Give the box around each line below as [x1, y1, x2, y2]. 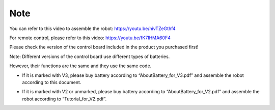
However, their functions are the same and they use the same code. [9, 63, 152, 69]
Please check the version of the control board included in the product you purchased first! [9, 44, 199, 50]
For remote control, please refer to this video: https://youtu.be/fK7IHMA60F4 [9, 35, 171, 41]
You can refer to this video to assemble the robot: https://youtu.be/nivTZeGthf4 [9, 25, 176, 32]
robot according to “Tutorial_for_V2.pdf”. [22, 96, 107, 102]
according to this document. [22, 79, 81, 85]
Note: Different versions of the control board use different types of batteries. [9, 53, 170, 60]
